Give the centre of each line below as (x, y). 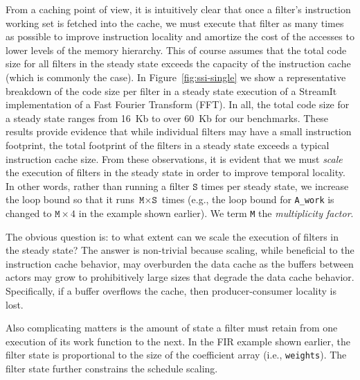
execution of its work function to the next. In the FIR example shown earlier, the (178, 341)
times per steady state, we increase (275, 185)
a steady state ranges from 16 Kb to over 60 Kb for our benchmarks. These (167, 118)
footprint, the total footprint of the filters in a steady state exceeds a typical (168, 145)
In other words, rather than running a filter (98, 185)
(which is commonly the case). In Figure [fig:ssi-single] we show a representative (176, 77)
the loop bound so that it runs (70, 199)
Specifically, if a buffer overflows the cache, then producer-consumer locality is (171, 291)
